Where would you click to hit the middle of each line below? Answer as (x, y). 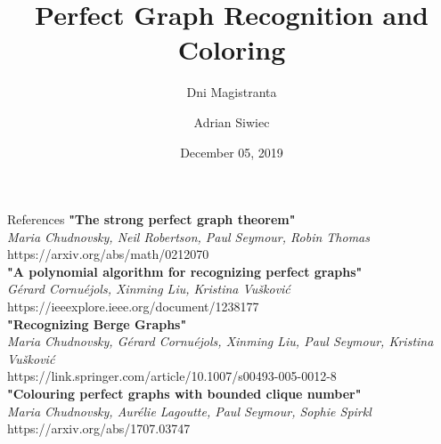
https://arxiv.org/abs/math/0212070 (108, 254)
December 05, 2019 (232, 152)
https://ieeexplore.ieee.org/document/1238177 (133, 307)
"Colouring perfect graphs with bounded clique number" (184, 394)
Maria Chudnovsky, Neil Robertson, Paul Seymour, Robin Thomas (188, 236)
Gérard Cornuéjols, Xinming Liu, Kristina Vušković (149, 289)
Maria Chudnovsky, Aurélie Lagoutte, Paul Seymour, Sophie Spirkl (189, 411)
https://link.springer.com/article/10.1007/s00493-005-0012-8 (172, 376)
